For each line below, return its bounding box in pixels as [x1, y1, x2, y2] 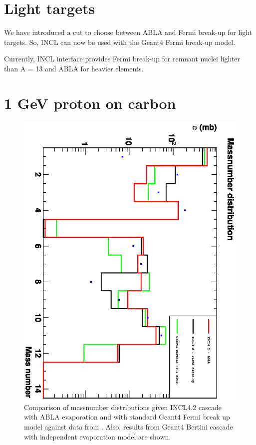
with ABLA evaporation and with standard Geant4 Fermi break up [24, 412, 230, 422]
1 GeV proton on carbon [4, 92, 176, 113]
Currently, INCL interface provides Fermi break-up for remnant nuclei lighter [4, 53, 240, 64]
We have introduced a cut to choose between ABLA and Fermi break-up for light [4, 27, 253, 37]
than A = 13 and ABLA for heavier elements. [4, 63, 144, 73]
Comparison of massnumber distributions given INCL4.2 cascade [24, 402, 222, 412]
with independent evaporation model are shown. [24, 431, 171, 442]
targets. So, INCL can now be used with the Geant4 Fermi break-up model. [4, 36, 236, 47]
